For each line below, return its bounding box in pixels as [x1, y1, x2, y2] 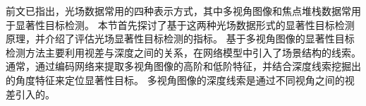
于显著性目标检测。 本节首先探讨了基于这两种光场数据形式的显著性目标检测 [6, 17, 355, 32]
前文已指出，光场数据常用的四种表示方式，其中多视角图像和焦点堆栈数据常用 [6, 4, 361, 18]
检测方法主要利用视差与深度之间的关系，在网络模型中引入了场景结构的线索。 [6, 45, 361, 59]
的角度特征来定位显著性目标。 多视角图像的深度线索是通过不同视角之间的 [6, 72, 345, 87]
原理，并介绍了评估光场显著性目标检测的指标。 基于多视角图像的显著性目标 [6, 31, 355, 46]
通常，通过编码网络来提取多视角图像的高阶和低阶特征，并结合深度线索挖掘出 [6, 59, 361, 73]
